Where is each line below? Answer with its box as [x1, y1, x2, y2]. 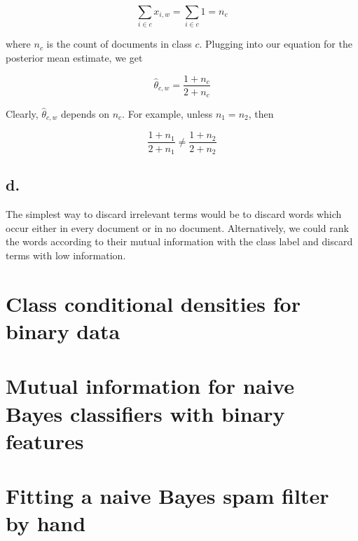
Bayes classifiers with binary [6, 399, 285, 427]
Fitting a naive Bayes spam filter [6, 481, 329, 510]
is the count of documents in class [46, 36, 192, 51]
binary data [6, 316, 121, 345]
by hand [6, 509, 86, 537]
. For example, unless [122, 107, 213, 121]
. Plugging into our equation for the [199, 36, 352, 51]
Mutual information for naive [6, 371, 295, 400]
